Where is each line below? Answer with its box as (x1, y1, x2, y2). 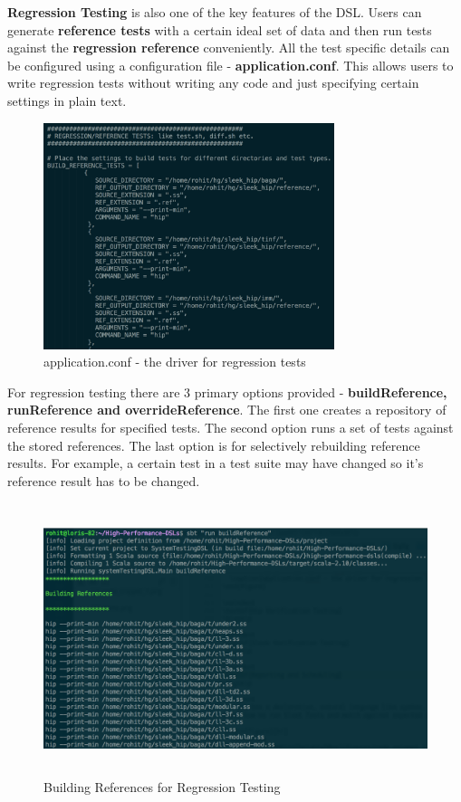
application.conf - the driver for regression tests (43, 352, 306, 371)
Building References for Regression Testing (43, 777, 281, 796)
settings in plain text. (7, 91, 127, 110)
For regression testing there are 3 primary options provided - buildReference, (7, 382, 447, 401)
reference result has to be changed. (7, 471, 200, 490)
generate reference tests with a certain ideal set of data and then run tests (7, 20, 432, 39)
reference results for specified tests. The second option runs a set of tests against (7, 417, 454, 436)
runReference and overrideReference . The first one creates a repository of (7, 400, 447, 419)
